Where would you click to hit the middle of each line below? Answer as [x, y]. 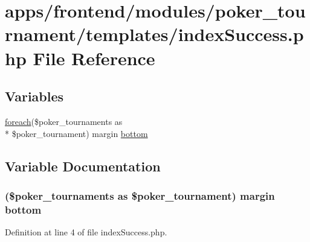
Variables [34, 96]
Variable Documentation [83, 166]
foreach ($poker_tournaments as [64, 121]
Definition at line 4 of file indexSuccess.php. [86, 232]
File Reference [94, 58]
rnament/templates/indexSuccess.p [154, 34]
